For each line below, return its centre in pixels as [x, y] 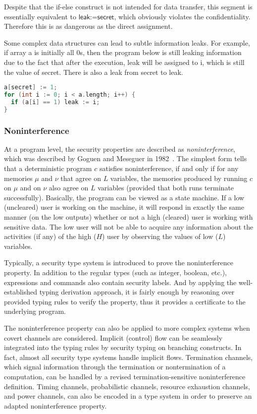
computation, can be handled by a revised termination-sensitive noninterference [125, 376]
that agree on [81, 178]
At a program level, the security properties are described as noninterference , [120, 148]
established [21, 292]
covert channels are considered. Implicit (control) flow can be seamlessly [113, 337]
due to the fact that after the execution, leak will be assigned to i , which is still [124, 62]
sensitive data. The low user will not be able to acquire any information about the [129, 226]
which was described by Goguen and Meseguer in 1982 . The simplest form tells [126, 158]
